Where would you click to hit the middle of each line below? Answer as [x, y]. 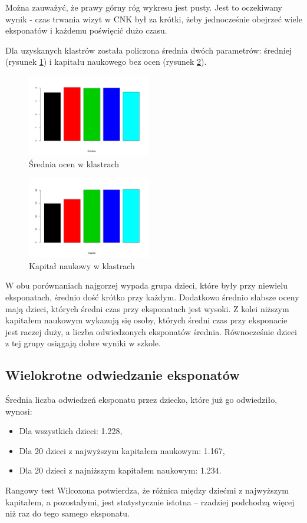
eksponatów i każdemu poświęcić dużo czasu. [86, 30]
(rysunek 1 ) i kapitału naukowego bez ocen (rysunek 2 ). [106, 62]
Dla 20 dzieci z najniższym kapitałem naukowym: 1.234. [120, 470]
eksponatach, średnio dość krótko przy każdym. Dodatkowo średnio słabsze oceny [152, 297]
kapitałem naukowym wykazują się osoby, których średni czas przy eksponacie [146, 320]
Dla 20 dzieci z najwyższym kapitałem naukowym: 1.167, [122, 450]
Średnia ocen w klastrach [74, 163]
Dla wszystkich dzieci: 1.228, [71, 431]
